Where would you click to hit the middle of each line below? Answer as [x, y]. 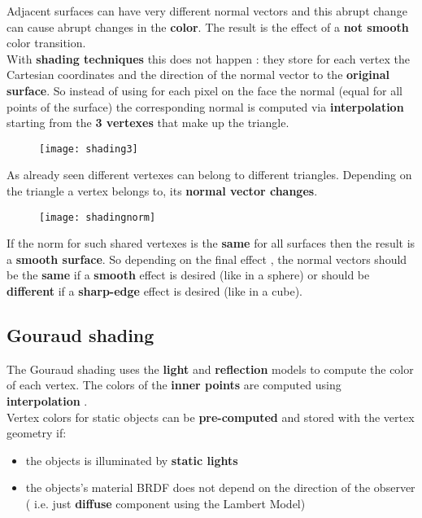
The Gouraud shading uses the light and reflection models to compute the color [210, 369]
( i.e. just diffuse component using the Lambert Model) [165, 503]
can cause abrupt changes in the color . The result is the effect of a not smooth [208, 26]
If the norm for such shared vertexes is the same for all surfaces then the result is [211, 243]
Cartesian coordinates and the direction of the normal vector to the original [198, 75]
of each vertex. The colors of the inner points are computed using [174, 385]
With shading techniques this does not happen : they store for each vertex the [208, 58]
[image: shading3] [89, 149]
